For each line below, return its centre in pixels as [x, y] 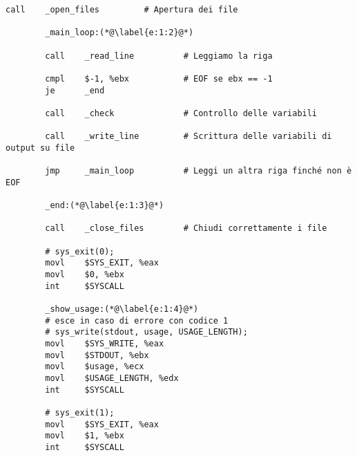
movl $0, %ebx [85, 275]
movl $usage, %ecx [95, 367]
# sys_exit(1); [80, 412]
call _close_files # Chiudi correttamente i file [186, 228]
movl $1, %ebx [85, 436]
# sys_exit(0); [80, 251]
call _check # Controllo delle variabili [181, 113]
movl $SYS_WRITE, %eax [105, 344]
